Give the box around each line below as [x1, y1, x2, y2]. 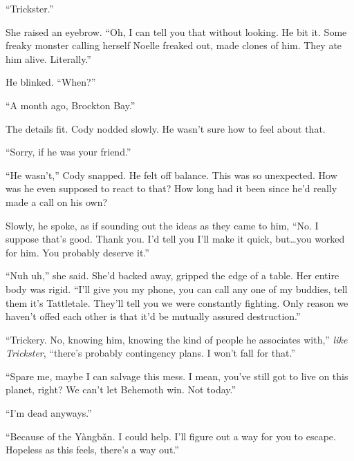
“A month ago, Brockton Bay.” [6, 97, 136, 112]
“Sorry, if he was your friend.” [6, 144, 131, 159]
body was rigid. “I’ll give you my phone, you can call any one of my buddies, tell [6, 281, 348, 296]
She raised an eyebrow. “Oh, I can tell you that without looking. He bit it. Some [6, 24, 347, 39]
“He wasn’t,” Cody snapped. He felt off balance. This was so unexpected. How [6, 167, 337, 182]
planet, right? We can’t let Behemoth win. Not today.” [6, 382, 236, 397]
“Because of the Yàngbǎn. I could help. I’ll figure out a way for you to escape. [6, 429, 336, 443]
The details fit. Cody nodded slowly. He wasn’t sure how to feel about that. [6, 121, 326, 135]
